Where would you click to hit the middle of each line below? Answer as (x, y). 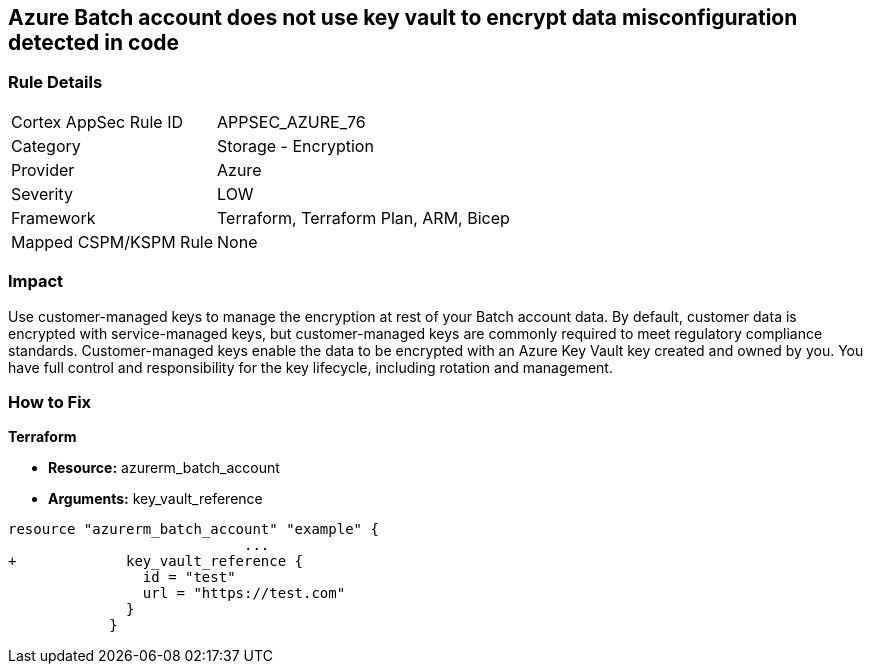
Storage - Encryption (295, 145)
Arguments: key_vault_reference (155, 499)
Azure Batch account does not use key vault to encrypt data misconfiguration (403, 17)
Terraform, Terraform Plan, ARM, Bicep (363, 217)
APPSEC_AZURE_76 (291, 121)
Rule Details (55, 82)
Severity (42, 193)
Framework (53, 217)
